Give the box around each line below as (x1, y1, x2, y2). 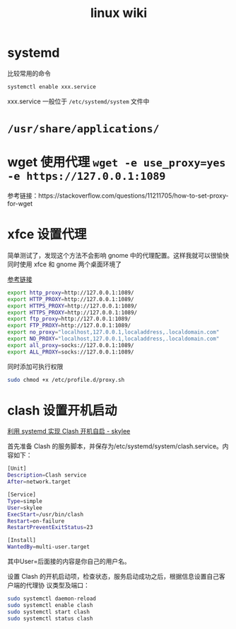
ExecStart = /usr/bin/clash (7, 511, 83, 518)
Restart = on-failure (7, 517, 65, 525)
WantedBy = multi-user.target (7, 543, 90, 550)
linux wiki (90, 5, 148, 21)
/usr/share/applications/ (7, 123, 160, 135)
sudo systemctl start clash (7, 608, 90, 616)
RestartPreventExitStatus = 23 (7, 524, 93, 531)
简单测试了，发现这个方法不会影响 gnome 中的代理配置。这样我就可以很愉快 (7, 251, 230, 259)
